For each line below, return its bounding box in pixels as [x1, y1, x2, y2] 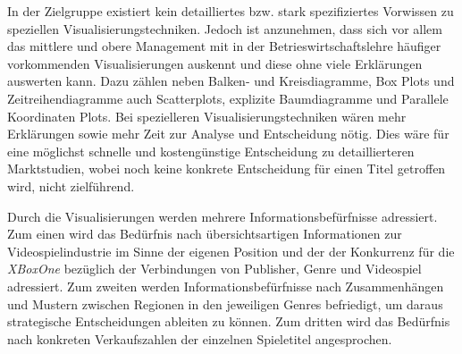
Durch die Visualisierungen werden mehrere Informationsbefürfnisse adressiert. [7, 206, 438, 225]
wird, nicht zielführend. [7, 176, 135, 195]
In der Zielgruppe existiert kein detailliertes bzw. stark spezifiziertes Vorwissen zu [7, 2, 454, 20]
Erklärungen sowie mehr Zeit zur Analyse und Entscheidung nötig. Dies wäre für [7, 124, 449, 143]
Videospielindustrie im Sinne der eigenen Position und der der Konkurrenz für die [7, 241, 455, 260]
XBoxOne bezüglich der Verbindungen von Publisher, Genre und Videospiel [7, 259, 422, 278]
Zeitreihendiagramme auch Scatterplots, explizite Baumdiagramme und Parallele [7, 88, 449, 107]
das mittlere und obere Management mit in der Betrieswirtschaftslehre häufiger [7, 37, 441, 55]
